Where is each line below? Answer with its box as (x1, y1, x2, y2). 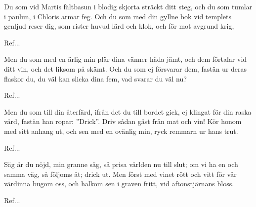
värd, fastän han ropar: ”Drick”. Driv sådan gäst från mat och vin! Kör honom (4, 116, 242, 126)
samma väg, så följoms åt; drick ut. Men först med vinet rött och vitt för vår (4, 168, 237, 179)
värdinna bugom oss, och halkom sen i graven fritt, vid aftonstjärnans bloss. (4, 178, 234, 189)
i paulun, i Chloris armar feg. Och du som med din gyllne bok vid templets (4, 11, 232, 21)
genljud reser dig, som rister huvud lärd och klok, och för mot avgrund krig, (4, 21, 234, 31)
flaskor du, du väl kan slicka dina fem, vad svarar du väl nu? (4, 73, 187, 83)
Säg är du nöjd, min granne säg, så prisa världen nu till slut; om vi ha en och (4, 159, 238, 169)
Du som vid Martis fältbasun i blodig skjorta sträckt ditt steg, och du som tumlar (4, 1, 253, 11)
